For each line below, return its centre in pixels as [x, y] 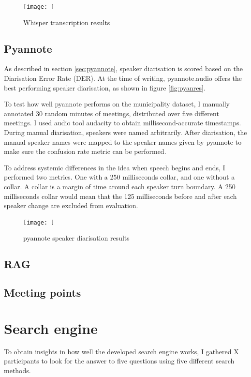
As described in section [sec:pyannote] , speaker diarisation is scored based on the [123, 68]
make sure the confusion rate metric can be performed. [85, 151]
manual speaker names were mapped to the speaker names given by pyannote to [123, 142]
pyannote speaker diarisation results [76, 238]
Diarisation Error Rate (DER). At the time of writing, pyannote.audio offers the [123, 78]
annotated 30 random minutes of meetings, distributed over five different [111, 113]
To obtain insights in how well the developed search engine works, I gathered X [121, 351]
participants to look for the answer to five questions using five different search [119, 361]
